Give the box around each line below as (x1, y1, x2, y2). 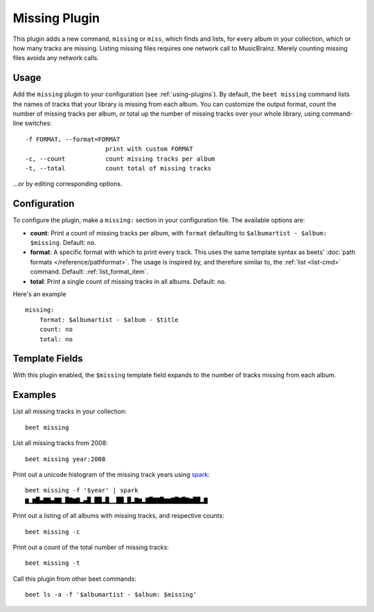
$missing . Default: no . (30, 239, 96, 247)
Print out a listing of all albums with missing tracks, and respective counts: (12, 512, 224, 520)
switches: (24, 119, 52, 127)
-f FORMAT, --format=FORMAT (25, 135, 121, 143)
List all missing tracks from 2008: (12, 439, 108, 447)
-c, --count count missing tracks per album (25, 154, 215, 163)
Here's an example (12, 290, 66, 298)
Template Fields (12, 353, 83, 365)
